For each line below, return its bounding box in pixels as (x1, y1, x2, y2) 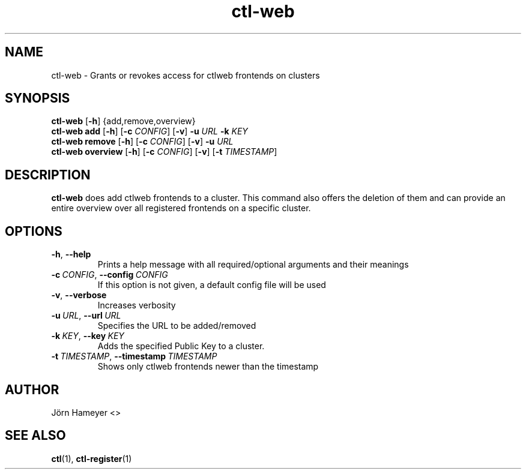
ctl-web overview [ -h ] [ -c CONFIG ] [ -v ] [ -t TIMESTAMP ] (51, 146, 277, 157)
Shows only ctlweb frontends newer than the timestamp (97, 361, 319, 372)
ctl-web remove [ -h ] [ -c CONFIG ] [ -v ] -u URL (51, 136, 234, 147)
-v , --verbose (51, 290, 107, 301)
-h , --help (51, 249, 91, 260)
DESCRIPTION (5, 167, 91, 182)
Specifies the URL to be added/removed (97, 320, 256, 331)
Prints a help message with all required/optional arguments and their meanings (97, 259, 409, 270)
